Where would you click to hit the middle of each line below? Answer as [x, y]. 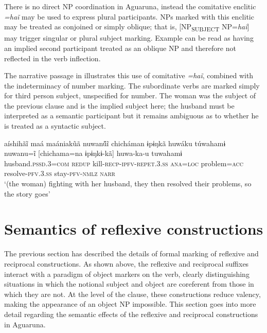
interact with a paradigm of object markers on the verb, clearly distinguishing [127, 274]
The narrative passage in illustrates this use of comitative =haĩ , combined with [129, 75]
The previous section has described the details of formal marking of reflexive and [131, 253]
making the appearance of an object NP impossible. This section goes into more [130, 304]
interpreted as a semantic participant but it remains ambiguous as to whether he [131, 116]
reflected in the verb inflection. [52, 58]
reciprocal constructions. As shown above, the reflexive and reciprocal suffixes [127, 263]
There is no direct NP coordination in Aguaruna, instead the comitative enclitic [130, 6]
